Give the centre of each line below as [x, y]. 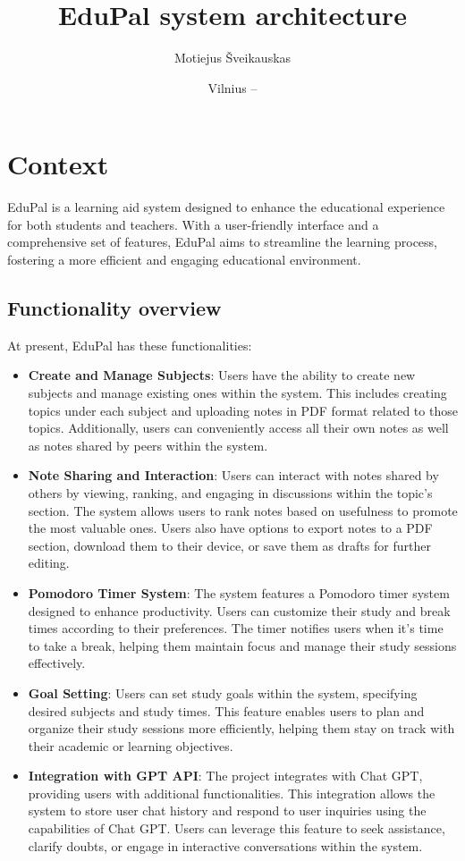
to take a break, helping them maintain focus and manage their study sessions [242, 645]
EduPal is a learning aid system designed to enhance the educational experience [226, 207]
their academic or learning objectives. [131, 745]
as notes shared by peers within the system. [148, 445]
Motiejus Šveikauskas [232, 58]
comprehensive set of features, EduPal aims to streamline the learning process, [222, 242]
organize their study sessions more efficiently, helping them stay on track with [241, 728]
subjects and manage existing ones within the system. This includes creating [237, 393]
